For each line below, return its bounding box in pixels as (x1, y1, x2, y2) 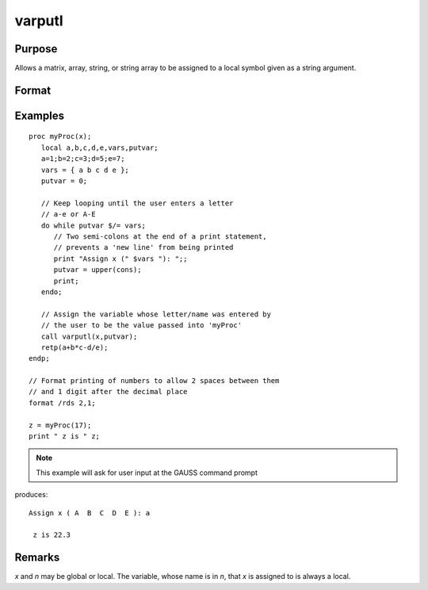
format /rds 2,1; (29, 398, 96, 408)
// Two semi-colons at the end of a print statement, (53, 232, 267, 241)
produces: (14, 490, 48, 500)
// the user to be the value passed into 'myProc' (40, 321, 242, 330)
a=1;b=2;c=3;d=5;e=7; (40, 155, 125, 163)
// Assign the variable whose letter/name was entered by (40, 309, 271, 319)
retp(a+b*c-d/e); (40, 343, 109, 352)
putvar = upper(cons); (53, 266, 142, 274)
